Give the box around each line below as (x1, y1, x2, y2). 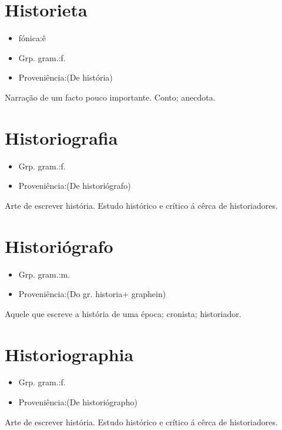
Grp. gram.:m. (18, 268, 70, 280)
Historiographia (5, 342, 134, 366)
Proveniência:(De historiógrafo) (18, 179, 131, 192)
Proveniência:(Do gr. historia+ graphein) (18, 288, 166, 300)
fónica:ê (18, 32, 46, 44)
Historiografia (5, 125, 118, 149)
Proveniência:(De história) (18, 71, 113, 84)
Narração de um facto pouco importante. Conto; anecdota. (5, 91, 216, 103)
